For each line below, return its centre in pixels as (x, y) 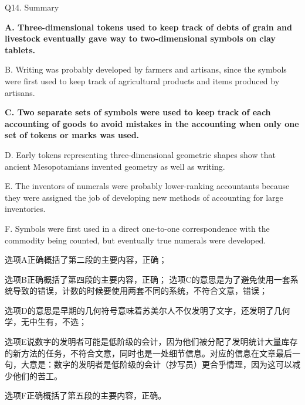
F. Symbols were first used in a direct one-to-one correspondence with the (137, 228)
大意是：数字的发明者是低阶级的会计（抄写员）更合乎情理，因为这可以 (156, 364)
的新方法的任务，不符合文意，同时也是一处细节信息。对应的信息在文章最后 (148, 353)
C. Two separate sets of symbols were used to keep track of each (138, 112)
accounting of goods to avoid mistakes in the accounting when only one (152, 123)
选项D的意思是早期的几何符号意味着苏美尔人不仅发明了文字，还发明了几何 (148, 310)
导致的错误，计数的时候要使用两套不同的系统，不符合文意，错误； (140, 291)
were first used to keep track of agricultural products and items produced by (142, 80)
